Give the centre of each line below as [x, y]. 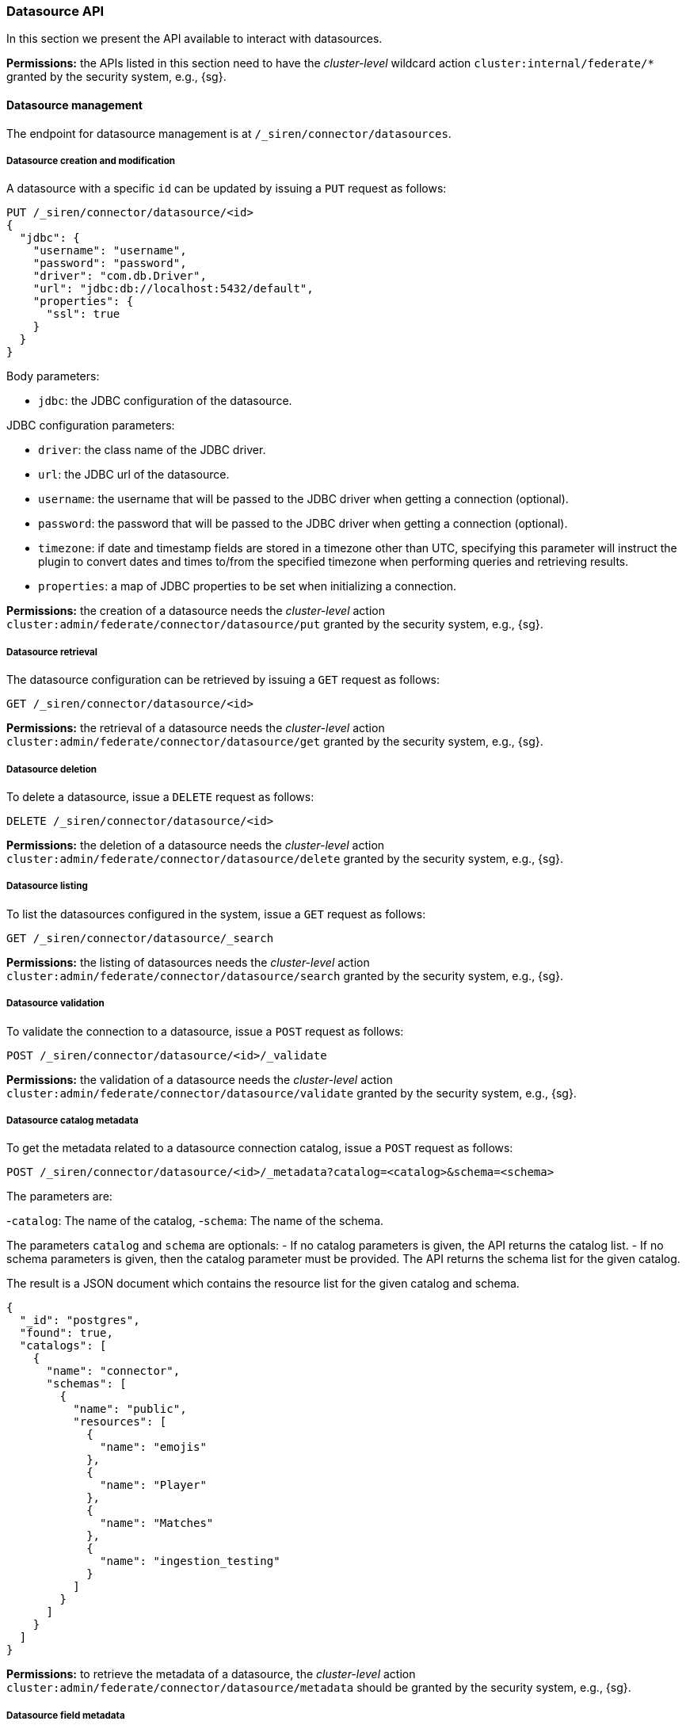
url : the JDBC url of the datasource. [134, 475]
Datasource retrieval [52, 652]
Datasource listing [47, 886]
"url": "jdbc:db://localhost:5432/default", [173, 289]
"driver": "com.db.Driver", [120, 276]
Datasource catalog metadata [72, 1120]
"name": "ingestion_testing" [190, 1561]
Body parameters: [53, 376]
